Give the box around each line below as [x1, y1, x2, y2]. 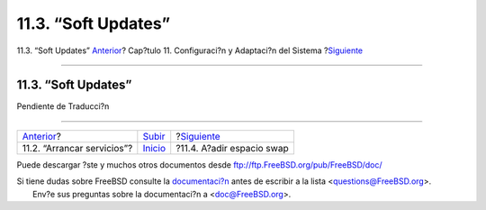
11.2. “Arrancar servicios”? [22, 142, 133, 154]
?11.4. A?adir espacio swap [175, 142, 289, 154]
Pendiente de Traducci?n [16, 101, 110, 112]
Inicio [142, 142, 166, 154]
